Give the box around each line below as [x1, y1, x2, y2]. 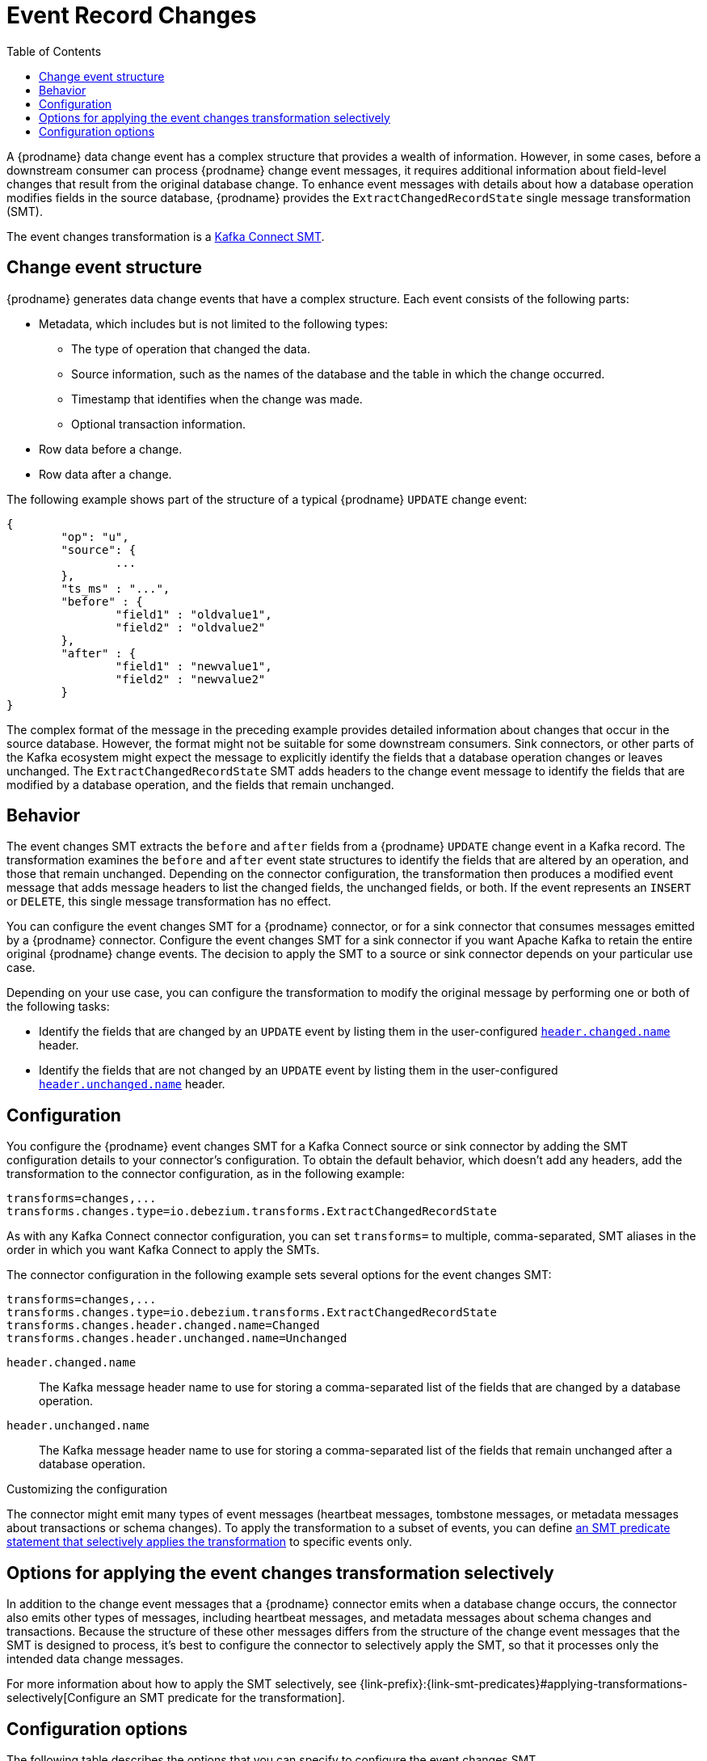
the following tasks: [6, 999, 110, 1014]
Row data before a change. [39, 441, 183, 456]
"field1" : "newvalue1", [115, 659, 272, 673]
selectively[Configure [6, 1691, 120, 1705]
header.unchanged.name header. [39, 1077, 225, 1092]
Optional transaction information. [71, 416, 246, 431]
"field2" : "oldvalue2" [115, 620, 266, 634]
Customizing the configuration [6, 1482, 168, 1497]
